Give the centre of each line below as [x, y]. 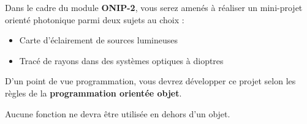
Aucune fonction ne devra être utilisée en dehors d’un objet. [118, 113]
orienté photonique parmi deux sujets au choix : [95, 19]
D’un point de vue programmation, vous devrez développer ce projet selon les [150, 81]
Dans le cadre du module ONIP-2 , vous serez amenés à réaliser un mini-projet [154, 7]
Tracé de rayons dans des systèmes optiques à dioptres [121, 60]
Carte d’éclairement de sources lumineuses [99, 40]
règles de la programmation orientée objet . [93, 93]
